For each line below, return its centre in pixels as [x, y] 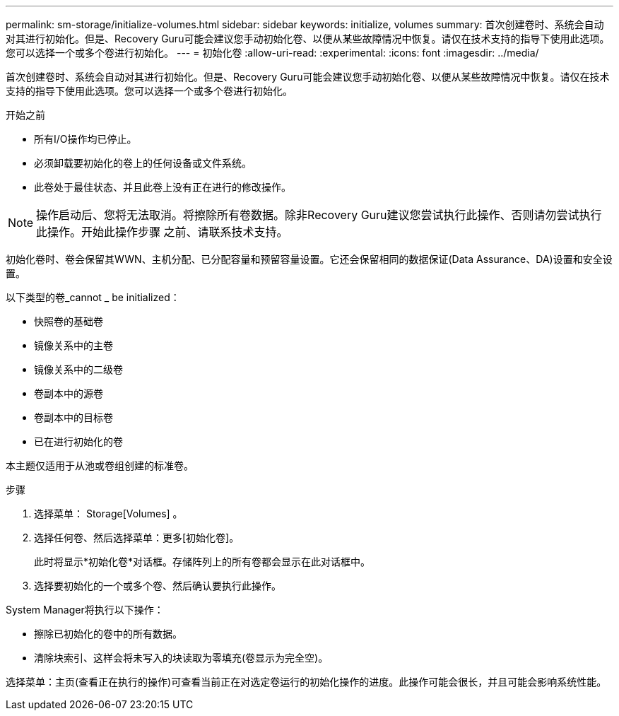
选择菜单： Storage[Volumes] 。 [108, 513]
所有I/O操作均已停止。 [86, 139]
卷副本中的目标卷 [73, 417]
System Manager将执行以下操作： [85, 610]
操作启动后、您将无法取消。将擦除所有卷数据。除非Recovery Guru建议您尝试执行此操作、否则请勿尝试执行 [319, 215]
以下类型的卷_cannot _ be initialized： [93, 297]
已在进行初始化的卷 [78, 441]
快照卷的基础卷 [69, 321]
